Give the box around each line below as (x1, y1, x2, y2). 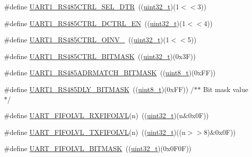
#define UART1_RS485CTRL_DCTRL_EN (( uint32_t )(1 (4, 18, 186, 28)
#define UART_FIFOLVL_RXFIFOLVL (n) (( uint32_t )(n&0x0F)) (4, 110, 209, 121)
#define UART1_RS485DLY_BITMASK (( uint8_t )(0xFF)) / (4, 84, 194, 94)
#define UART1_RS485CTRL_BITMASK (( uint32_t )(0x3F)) (4, 51, 196, 61)
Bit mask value (203, 84, 249, 94)
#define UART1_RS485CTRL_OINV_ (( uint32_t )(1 (4, 34, 169, 45)
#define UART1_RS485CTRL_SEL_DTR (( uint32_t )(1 (4, 1, 179, 11)
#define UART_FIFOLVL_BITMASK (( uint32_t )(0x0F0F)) (4, 143, 192, 154)
